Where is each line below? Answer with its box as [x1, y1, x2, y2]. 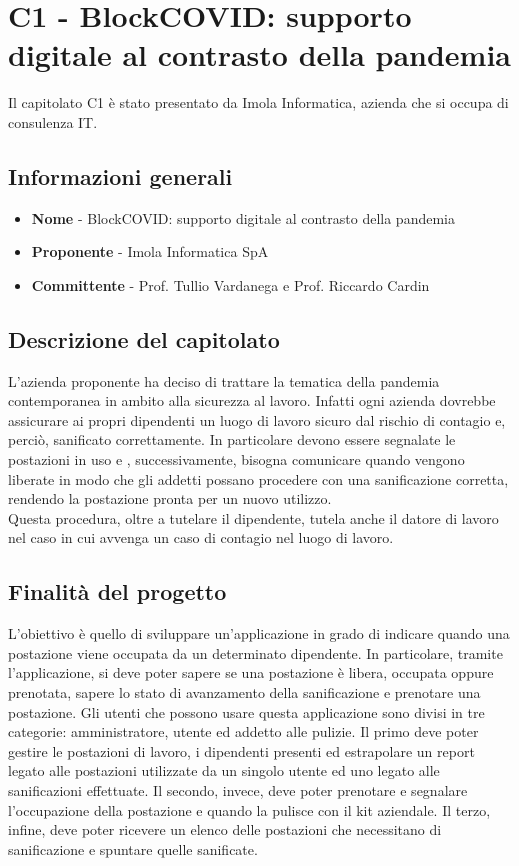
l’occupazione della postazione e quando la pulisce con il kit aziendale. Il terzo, [8, 799, 491, 820]
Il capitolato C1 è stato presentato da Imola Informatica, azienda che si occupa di [8, 92, 509, 113]
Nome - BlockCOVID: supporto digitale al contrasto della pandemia [31, 207, 455, 228]
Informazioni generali [8, 160, 233, 191]
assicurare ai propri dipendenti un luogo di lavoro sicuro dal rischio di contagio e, [8, 409, 506, 430]
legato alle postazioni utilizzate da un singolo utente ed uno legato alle [8, 760, 440, 781]
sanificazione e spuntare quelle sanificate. [8, 838, 258, 859]
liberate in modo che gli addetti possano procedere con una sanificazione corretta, [8, 468, 509, 489]
